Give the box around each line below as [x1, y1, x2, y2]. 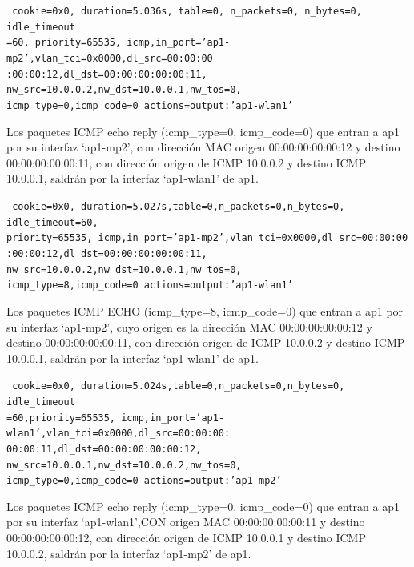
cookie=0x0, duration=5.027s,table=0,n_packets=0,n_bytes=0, [12, 200, 345, 212]
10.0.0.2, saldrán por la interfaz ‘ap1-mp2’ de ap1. [6, 545, 251, 561]
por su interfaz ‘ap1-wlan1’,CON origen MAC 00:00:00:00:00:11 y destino [6, 513, 365, 530]
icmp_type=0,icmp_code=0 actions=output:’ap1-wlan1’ [6, 99, 293, 111]
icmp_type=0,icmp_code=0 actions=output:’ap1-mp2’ [6, 475, 282, 487]
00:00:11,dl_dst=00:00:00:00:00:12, [6, 443, 202, 455]
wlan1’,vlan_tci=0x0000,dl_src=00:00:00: [6, 428, 231, 440]
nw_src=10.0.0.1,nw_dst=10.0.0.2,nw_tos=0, [6, 459, 242, 471]
